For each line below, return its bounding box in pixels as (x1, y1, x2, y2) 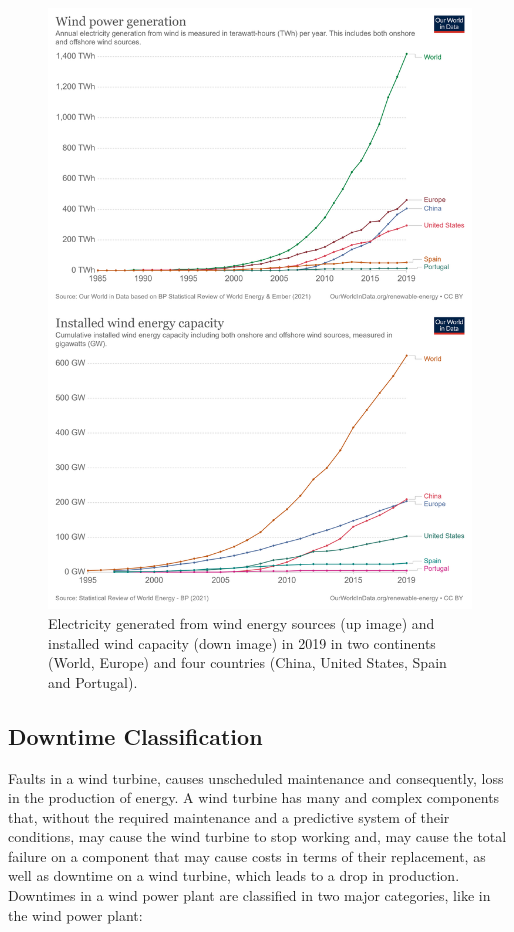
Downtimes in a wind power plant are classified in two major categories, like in (8, 885, 491, 906)
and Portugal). (48, 671, 138, 692)
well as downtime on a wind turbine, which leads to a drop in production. (8, 865, 460, 886)
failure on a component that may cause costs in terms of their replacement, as (8, 845, 486, 866)
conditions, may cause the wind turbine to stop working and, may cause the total (8, 826, 507, 847)
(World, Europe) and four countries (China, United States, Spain (48, 652, 447, 673)
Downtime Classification (8, 720, 263, 751)
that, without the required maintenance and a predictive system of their (8, 806, 450, 827)
